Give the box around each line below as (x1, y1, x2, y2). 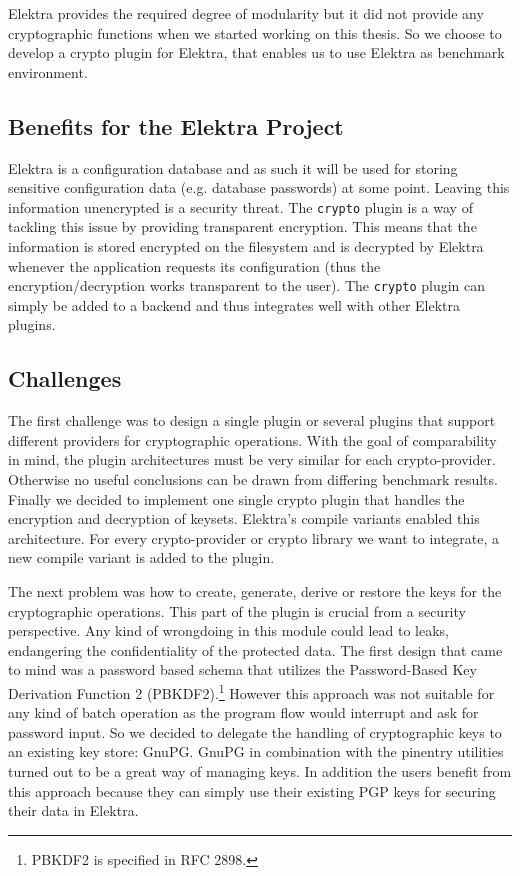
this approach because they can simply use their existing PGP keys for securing (8, 780, 496, 801)
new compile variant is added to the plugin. (8, 547, 275, 568)
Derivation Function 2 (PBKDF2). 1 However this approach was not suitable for (8, 679, 495, 703)
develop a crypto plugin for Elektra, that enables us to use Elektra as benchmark (8, 42, 505, 63)
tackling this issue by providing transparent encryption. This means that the (8, 216, 477, 237)
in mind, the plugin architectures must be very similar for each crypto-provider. (8, 449, 496, 470)
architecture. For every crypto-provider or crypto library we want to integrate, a (8, 527, 500, 548)
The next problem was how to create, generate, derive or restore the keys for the (8, 581, 502, 601)
